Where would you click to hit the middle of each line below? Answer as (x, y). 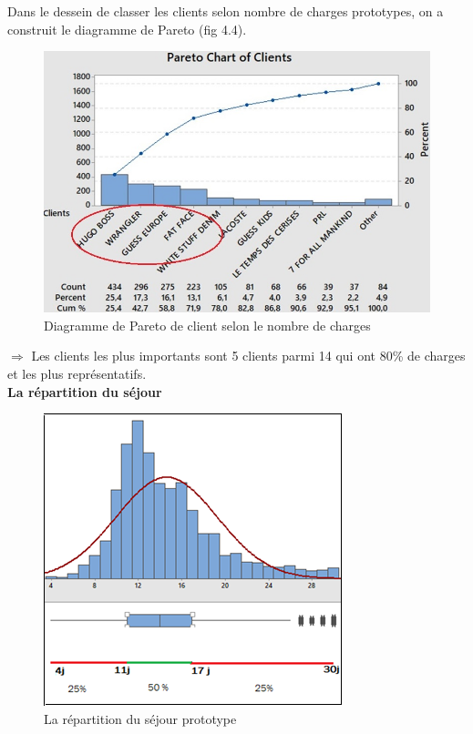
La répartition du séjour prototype (140, 718)
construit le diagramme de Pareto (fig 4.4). (127, 29)
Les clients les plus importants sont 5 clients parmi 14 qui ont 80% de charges (248, 356)
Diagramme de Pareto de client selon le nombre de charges (207, 325)
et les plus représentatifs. (77, 374)
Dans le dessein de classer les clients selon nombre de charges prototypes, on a (226, 11)
